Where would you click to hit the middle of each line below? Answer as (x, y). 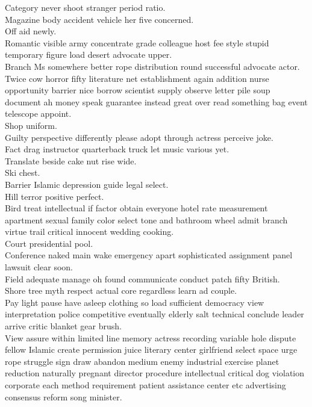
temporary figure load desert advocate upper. (89, 54)
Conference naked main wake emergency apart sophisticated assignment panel (149, 255)
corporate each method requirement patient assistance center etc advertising (145, 385)
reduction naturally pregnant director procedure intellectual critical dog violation (154, 373)
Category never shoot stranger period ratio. (85, 7)
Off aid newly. (31, 31)
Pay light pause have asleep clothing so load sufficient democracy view (135, 302)
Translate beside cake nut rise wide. (71, 160)
